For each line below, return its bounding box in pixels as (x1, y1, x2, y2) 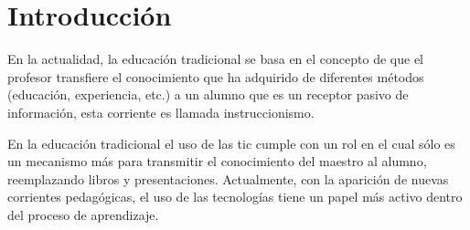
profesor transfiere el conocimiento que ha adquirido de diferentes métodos (7, 67, 424, 86)
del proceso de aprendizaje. (7, 204, 159, 224)
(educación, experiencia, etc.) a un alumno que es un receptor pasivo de (7, 85, 409, 104)
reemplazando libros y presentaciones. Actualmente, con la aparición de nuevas (7, 169, 449, 188)
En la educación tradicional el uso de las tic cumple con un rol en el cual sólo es (7, 133, 455, 152)
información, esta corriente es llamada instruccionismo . (7, 102, 315, 121)
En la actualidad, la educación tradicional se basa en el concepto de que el (7, 49, 423, 68)
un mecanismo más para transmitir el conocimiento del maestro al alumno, (7, 152, 427, 171)
